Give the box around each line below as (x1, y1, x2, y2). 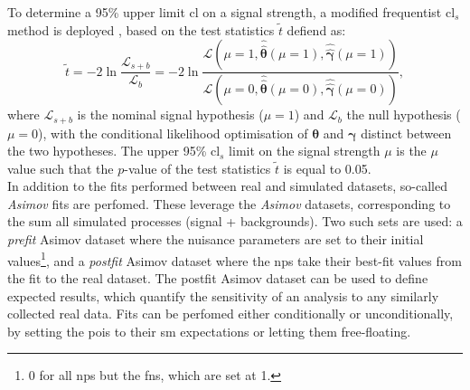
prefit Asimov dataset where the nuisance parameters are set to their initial (7, 230, 424, 249)
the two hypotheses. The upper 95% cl (7, 141, 221, 160)
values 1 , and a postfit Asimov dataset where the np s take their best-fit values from (7, 248, 462, 270)
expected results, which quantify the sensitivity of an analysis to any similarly (7, 286, 439, 305)
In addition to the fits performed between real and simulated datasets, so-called (7, 176, 447, 195)
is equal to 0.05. (283, 158, 371, 177)
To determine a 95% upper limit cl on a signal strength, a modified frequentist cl (7, 3, 456, 21)
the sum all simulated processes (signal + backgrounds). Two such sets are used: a (7, 212, 463, 231)
